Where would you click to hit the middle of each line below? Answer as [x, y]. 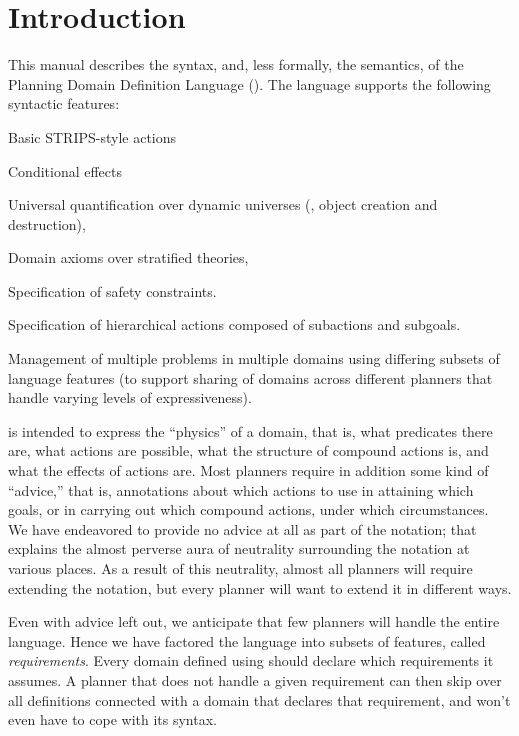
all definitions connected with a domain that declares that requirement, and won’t [259, 699]
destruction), [47, 223]
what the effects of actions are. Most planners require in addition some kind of [248, 470]
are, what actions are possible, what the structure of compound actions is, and [248, 450]
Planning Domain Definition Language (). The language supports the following [249, 83]
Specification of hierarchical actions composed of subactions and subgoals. [234, 324]
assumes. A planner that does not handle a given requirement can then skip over [255, 679]
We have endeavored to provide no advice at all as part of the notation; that [242, 528]
